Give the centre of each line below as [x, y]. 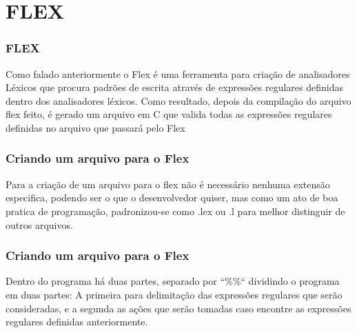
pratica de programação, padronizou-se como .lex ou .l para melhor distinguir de [175, 211]
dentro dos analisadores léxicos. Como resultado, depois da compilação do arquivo [178, 100]
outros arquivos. [39, 224]
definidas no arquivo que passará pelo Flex [95, 127]
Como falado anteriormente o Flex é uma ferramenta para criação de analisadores [178, 73]
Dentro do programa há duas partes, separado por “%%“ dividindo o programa [173, 281]
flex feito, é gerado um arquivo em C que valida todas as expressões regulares [169, 114]
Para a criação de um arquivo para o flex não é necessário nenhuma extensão [168, 184]
